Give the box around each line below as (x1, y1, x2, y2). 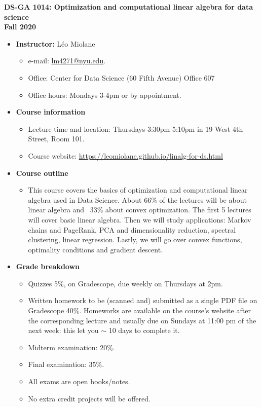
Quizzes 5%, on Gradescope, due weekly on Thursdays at (28, 278, 205, 288)
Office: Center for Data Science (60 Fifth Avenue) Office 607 (28, 72, 215, 83)
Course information (16, 106, 86, 117)
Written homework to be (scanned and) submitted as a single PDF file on (28, 295, 257, 306)
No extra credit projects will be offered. (28, 393, 151, 403)
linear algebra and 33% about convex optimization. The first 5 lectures (28, 204, 251, 215)
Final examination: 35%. (28, 359, 104, 369)
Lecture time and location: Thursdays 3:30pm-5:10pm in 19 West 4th (28, 123, 243, 134)
